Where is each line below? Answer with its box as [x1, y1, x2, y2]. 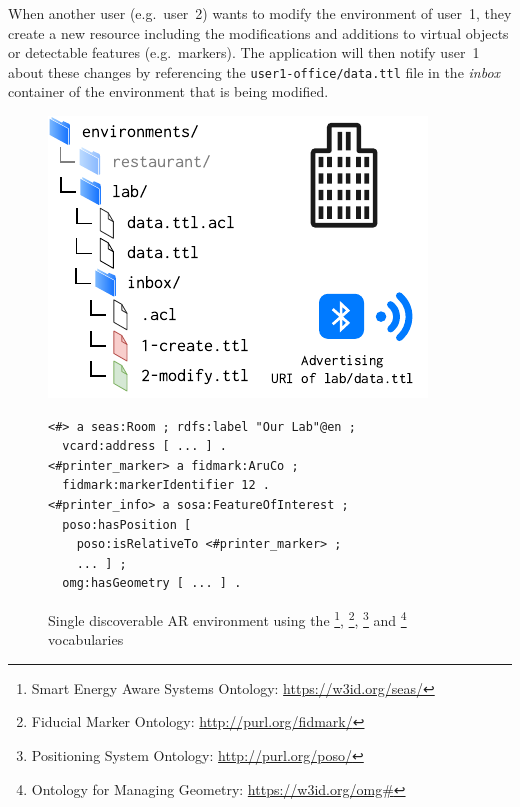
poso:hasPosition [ [62, 517, 192, 532]
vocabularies [48, 629, 124, 650]
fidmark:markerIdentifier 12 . [62, 478, 270, 493]
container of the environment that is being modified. [8, 81, 329, 102]
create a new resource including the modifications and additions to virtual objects [8, 22, 509, 43]
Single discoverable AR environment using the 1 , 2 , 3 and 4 [48, 606, 407, 630]
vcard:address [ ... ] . [62, 439, 227, 454]
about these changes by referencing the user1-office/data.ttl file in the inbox [8, 61, 501, 82]
